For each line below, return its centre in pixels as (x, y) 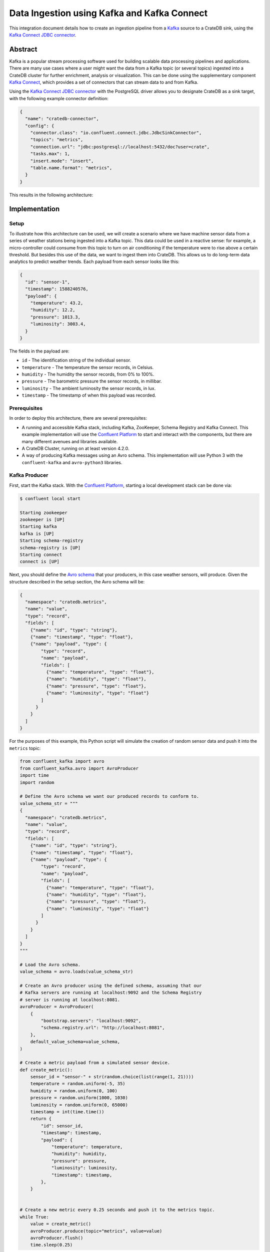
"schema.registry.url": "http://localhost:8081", (103, 1028)
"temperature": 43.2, (57, 303)
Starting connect (41, 554)
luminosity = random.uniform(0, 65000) (79, 1105)
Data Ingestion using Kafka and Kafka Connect (108, 13)
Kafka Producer (29, 475)
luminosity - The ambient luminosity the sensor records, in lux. (89, 388)
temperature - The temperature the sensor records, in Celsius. (88, 367)
